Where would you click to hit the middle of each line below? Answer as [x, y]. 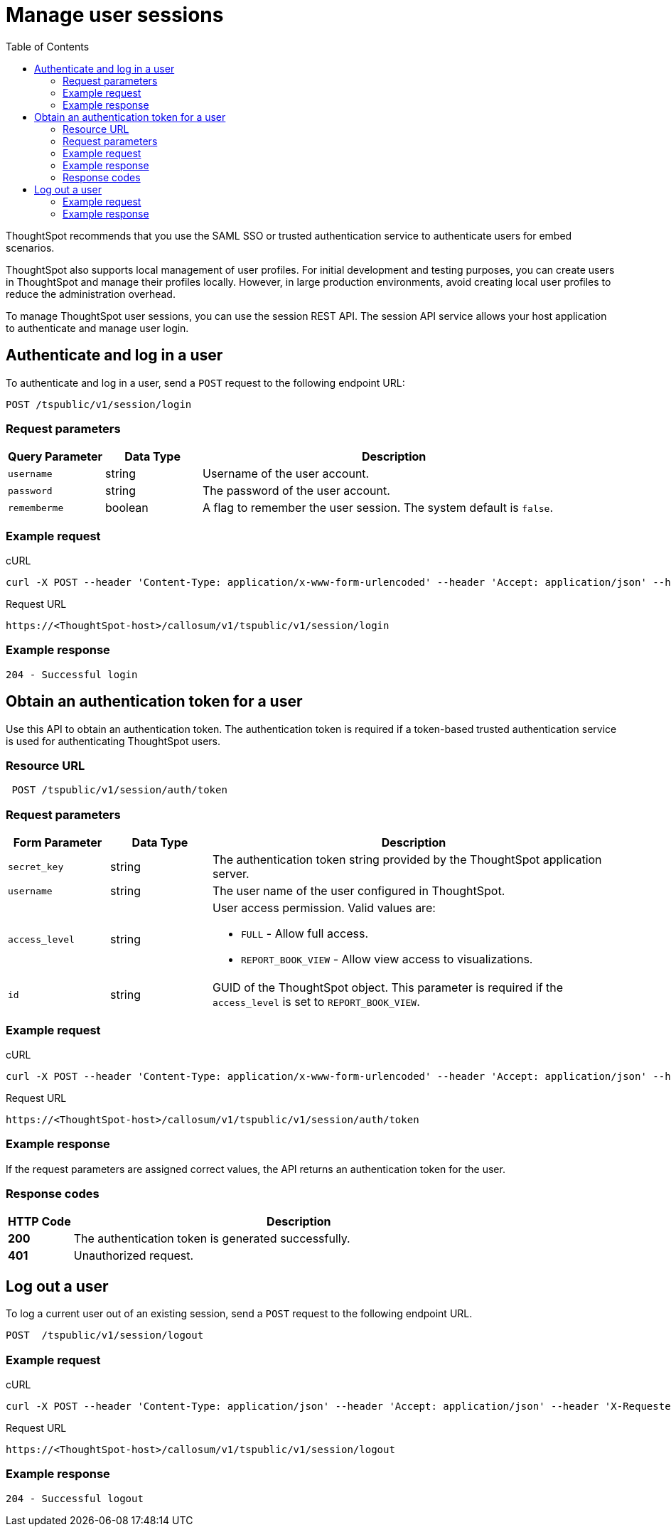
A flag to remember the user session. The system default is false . [378, 508]
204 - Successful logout [75, 1498]
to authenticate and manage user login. [97, 328]
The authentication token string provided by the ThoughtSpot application [407, 860]
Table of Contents [48, 46]
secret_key [36, 867]
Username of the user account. [286, 474]
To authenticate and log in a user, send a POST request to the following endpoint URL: [205, 382]
